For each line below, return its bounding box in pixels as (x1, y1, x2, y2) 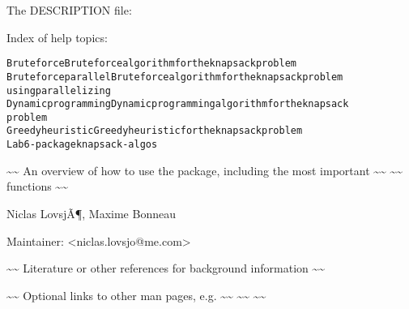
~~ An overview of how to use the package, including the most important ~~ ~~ (6, 161, 403, 178)
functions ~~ (6, 178, 68, 195)
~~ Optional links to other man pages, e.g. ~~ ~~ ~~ (6, 286, 266, 303)
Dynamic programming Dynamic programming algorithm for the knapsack (6, 98, 349, 110)
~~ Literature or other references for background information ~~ (6, 260, 326, 277)
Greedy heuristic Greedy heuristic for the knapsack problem (6, 125, 303, 137)
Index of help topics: (6, 28, 108, 45)
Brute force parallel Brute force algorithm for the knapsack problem (6, 71, 343, 83)
